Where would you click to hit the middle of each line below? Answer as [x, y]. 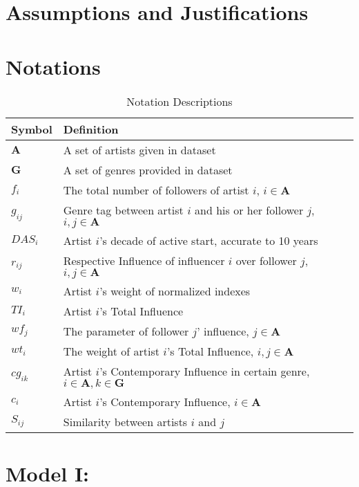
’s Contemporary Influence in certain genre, [205, 371]
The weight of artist [111, 351]
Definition [91, 129]
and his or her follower [249, 210]
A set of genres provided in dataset [148, 169]
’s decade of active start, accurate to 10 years [209, 240]
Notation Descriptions [179, 101]
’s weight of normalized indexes [175, 291]
